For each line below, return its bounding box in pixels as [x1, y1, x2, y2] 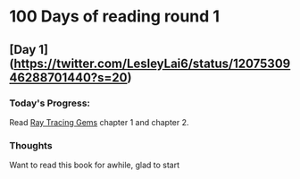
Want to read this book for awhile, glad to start [9, 159, 180, 171]
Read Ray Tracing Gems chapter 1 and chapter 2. [9, 116, 189, 127]
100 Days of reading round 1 [9, 6, 221, 27]
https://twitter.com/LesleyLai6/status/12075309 [12, 55, 291, 71]
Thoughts [9, 139, 53, 151]
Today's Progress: [9, 97, 91, 109]
